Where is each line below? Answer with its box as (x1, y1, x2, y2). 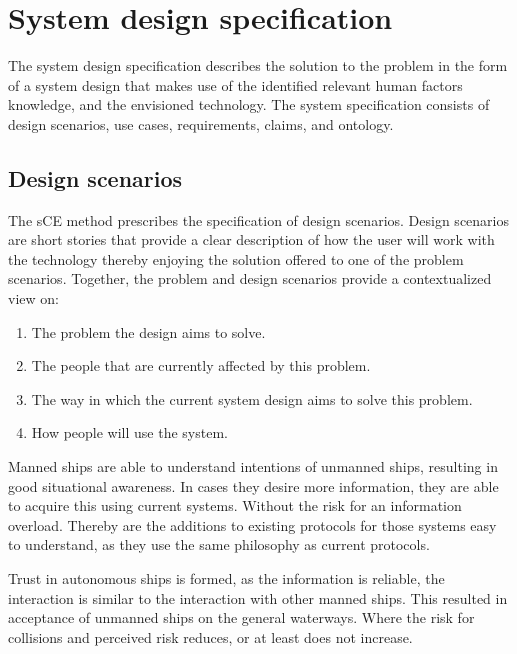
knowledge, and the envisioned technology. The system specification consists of (8, 94, 490, 115)
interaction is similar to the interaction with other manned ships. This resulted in (8, 587, 508, 608)
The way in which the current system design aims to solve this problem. (31, 388, 473, 409)
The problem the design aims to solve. (31, 321, 266, 342)
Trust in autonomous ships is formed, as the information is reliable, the (8, 568, 445, 589)
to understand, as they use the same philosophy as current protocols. (8, 534, 430, 555)
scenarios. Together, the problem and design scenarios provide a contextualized (8, 268, 492, 289)
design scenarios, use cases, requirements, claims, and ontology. (8, 113, 394, 134)
